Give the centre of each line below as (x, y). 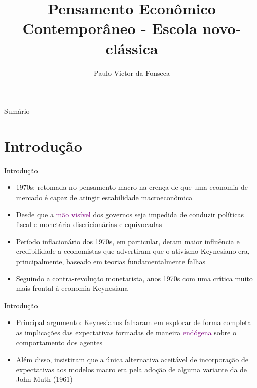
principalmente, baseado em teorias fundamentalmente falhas (111, 261)
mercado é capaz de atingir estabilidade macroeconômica (104, 197)
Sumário (17, 111)
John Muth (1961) (44, 379)
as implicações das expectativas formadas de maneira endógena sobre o (126, 332)
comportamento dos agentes (59, 342)
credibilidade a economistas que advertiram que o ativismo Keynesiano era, (133, 251)
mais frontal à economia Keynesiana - (74, 288)
